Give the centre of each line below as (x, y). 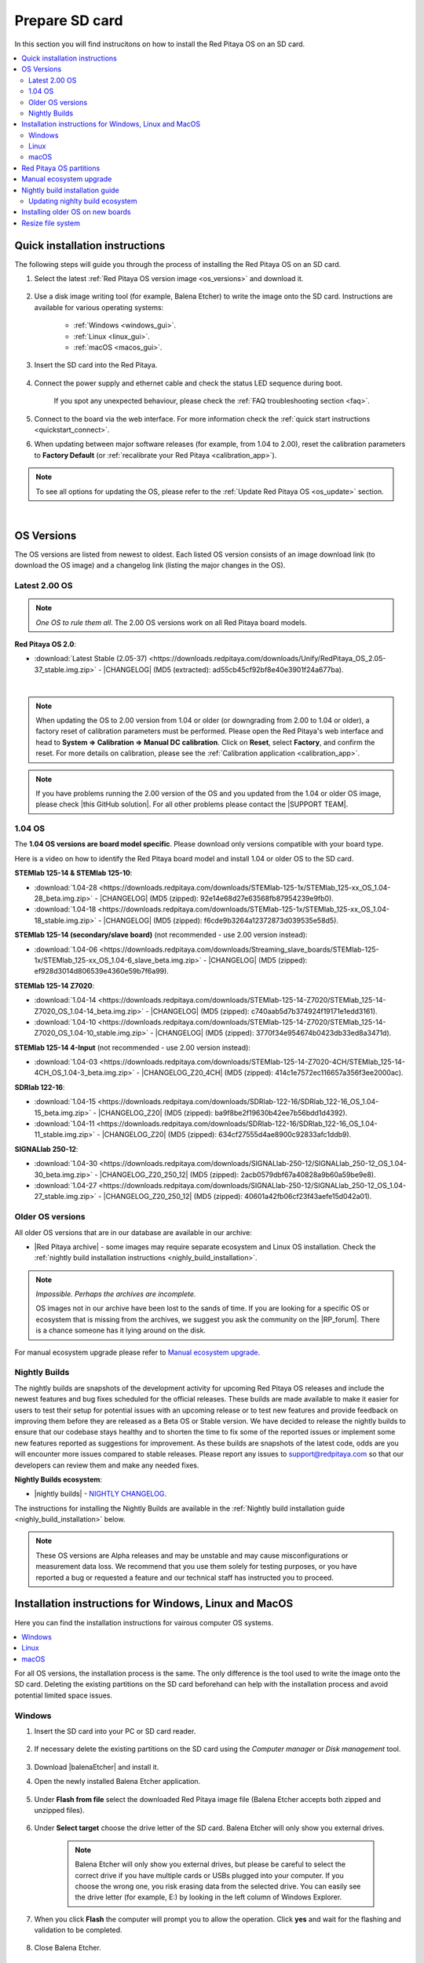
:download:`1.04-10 (65, 1022)
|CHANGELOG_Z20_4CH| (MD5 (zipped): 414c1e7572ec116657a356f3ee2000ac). (272, 1073)
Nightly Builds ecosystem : (58, 1479)
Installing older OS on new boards (76, 212)
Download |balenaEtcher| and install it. (97, 1767)
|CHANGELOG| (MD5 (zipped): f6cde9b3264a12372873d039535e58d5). (221, 920)
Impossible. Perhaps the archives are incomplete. (116, 1294)
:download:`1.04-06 (66, 949)
